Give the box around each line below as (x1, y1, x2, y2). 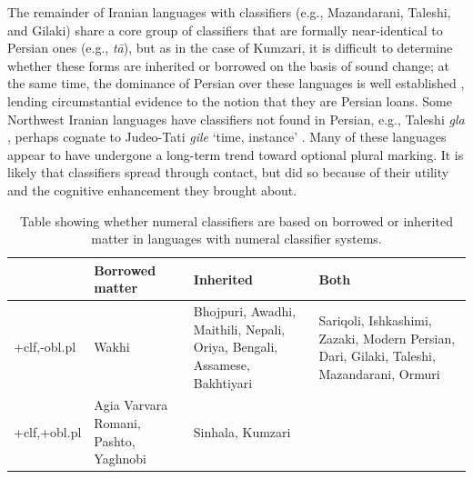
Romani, (94, 413, 141, 432)
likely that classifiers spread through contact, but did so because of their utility (7, 163, 449, 182)
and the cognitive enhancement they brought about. (7, 180, 297, 199)
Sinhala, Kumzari (193, 422, 291, 441)
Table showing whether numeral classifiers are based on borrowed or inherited (20, 211, 453, 230)
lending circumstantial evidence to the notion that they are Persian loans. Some (7, 91, 452, 110)
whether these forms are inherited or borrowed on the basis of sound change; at (7, 55, 449, 75)
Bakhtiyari (193, 373, 253, 392)
